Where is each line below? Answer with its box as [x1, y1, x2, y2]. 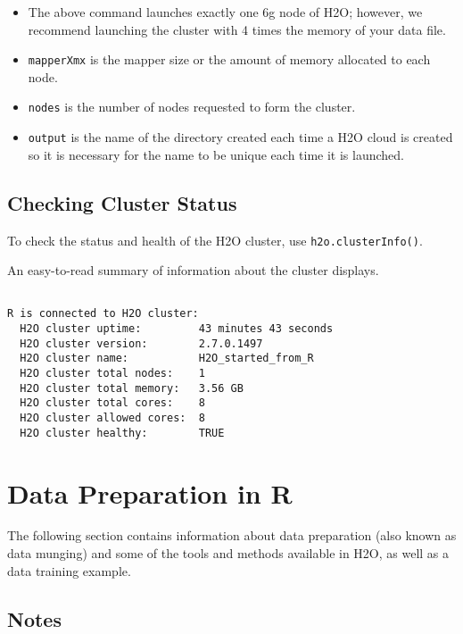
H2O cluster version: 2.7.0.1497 [20, 337, 263, 350]
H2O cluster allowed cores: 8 [20, 412, 205, 425]
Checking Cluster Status [7, 188, 237, 216]
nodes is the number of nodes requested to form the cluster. [28, 97, 356, 116]
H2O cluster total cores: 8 [20, 396, 205, 410]
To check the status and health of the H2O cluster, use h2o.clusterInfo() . [7, 230, 423, 249]
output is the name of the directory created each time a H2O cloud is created [28, 128, 453, 146]
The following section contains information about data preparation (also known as [7, 526, 457, 545]
